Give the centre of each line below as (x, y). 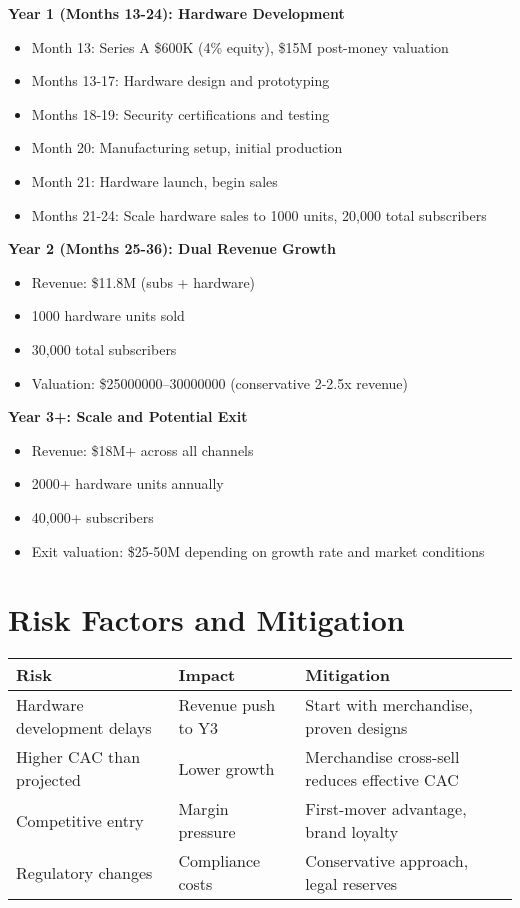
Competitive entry (80, 820)
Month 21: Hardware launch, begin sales (154, 180)
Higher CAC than (78, 757)
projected (48, 780)
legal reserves (351, 884)
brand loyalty (352, 832)
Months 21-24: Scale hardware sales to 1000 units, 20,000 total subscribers (259, 214)
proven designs (356, 728)
